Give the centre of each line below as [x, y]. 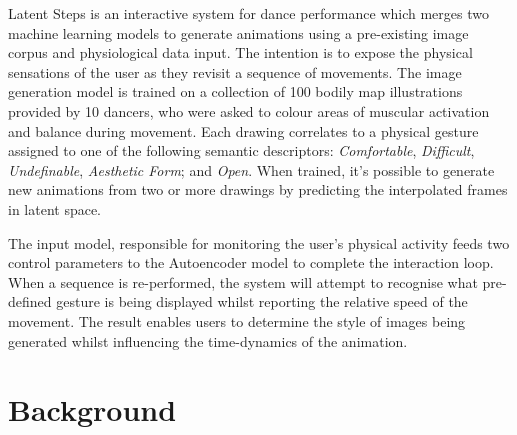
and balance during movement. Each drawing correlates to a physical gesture [243, 130]
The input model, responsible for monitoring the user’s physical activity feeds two [259, 242]
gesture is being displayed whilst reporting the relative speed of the [262, 301]
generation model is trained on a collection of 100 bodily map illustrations [235, 91]
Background [92, 409]
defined [30, 301]
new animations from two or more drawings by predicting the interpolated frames [258, 189]
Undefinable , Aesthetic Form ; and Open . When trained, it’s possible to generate [251, 169]
